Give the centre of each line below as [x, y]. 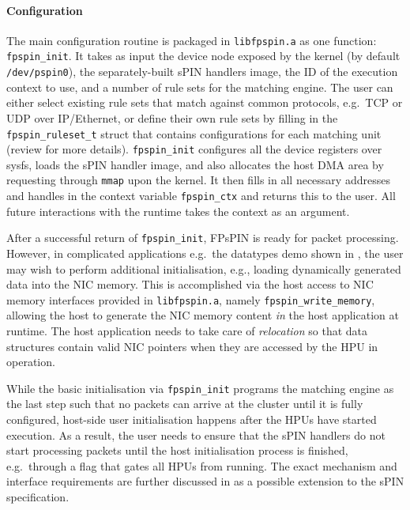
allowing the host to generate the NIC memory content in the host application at [203, 315]
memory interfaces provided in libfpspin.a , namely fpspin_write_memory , [191, 299]
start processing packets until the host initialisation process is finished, [177, 450]
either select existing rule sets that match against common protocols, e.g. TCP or [205, 102]
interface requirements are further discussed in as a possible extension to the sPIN [205, 481]
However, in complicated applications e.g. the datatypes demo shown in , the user [205, 253]
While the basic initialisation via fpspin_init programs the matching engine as [200, 388]
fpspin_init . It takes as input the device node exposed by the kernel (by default [203, 56]
